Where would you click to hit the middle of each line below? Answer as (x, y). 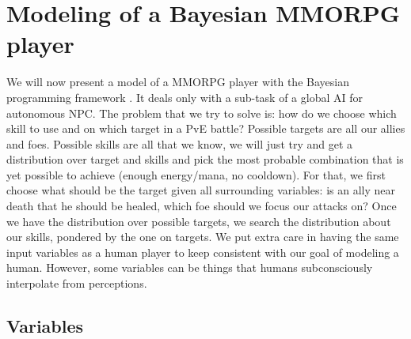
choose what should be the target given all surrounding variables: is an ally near (201, 190)
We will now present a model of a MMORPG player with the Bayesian (178, 82)
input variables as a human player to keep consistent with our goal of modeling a (203, 252)
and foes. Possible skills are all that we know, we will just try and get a (180, 143)
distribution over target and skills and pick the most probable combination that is (205, 159)
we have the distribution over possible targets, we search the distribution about (199, 221)
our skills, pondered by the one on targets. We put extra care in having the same (203, 237)
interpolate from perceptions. (77, 283)
